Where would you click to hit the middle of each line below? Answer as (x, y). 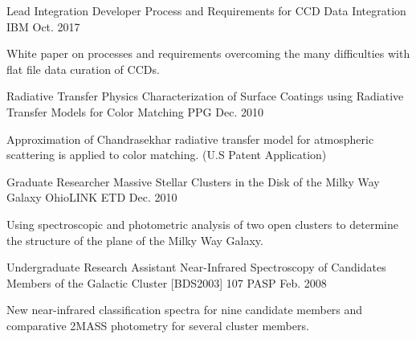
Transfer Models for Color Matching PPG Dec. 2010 (135, 111)
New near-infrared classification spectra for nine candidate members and (185, 310)
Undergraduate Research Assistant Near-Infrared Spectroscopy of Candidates (196, 267)
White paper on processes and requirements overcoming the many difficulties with (208, 53)
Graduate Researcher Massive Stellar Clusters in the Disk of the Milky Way (193, 181)
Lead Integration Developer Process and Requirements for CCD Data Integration (206, 10)
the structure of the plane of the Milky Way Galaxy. (135, 240)
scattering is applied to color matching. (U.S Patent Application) (167, 155)
